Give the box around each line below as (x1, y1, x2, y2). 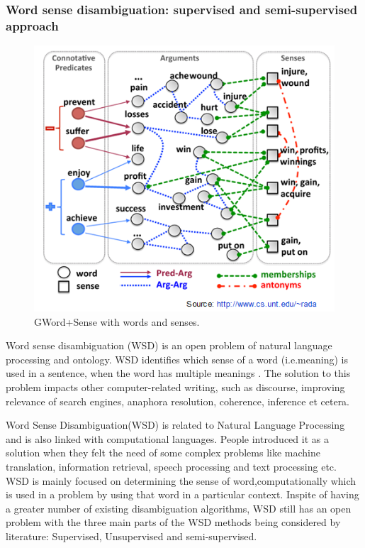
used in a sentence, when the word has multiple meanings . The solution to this (6, 366, 351, 380)
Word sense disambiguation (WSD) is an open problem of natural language (6, 338, 332, 353)
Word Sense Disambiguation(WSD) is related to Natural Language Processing (6, 417, 345, 432)
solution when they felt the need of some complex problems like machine (6, 445, 320, 460)
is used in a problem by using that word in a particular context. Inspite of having (6, 487, 359, 502)
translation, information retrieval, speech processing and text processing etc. (6, 459, 337, 473)
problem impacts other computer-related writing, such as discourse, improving (6, 379, 345, 394)
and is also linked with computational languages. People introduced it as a (6, 431, 329, 446)
